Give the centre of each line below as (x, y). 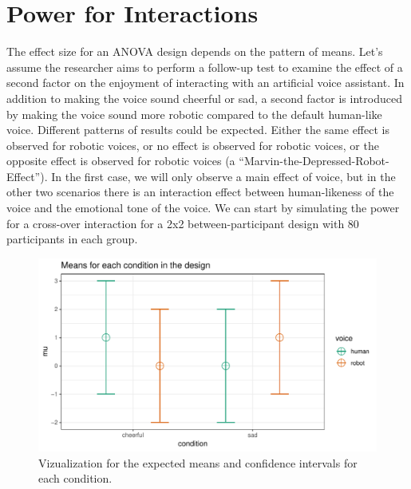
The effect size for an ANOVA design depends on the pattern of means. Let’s (195, 51)
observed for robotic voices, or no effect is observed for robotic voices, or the (193, 145)
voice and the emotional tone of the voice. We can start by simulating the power (203, 208)
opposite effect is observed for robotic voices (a (121, 161)
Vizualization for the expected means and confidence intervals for (198, 462)
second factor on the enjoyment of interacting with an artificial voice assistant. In (205, 83)
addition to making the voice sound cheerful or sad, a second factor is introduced (204, 98)
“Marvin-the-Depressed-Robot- (314, 161)
